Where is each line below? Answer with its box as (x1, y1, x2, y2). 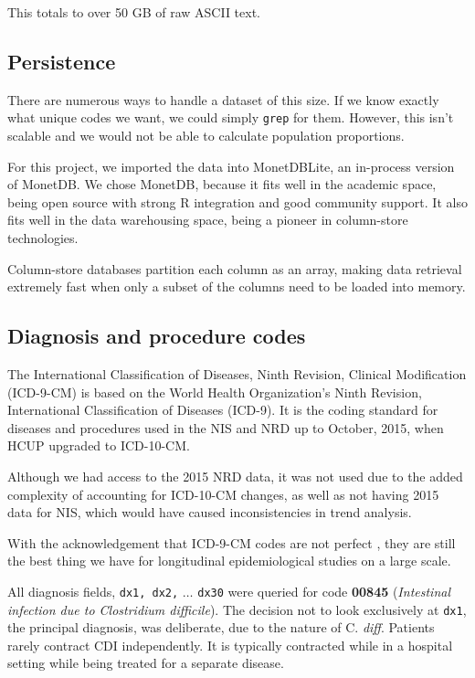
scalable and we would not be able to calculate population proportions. (7, 126, 405, 145)
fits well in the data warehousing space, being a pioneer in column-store (7, 210, 408, 229)
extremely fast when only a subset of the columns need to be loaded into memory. (7, 277, 466, 296)
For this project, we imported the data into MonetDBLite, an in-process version (7, 156, 455, 175)
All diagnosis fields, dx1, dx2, (7, 581, 179, 600)
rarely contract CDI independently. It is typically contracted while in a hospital (7, 635, 453, 654)
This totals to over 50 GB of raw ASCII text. (7, 3, 260, 21)
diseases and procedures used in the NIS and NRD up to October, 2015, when (7, 418, 444, 437)
